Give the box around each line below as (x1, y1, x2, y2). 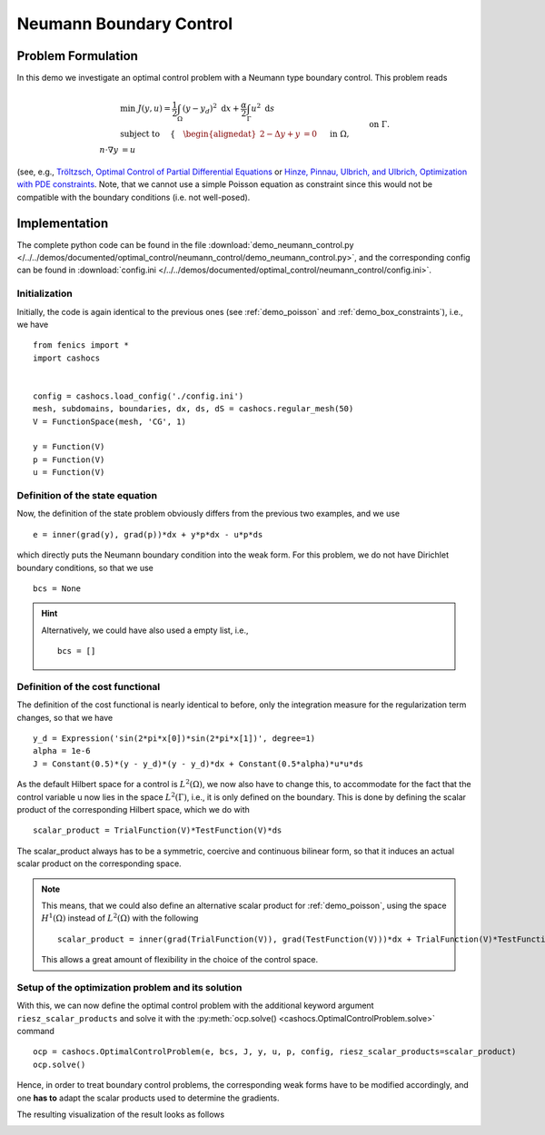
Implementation (16, 215, 109, 231)
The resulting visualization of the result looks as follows (16, 1109, 225, 1120)
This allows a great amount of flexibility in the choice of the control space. (41, 954, 319, 965)
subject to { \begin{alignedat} (119, 129, 257, 140)
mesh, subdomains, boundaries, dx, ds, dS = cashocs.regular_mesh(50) (33, 404, 354, 414)
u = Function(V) (33, 468, 105, 478)
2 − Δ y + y (259, 129, 301, 140)
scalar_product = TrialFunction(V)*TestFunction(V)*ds (33, 825, 282, 835)
